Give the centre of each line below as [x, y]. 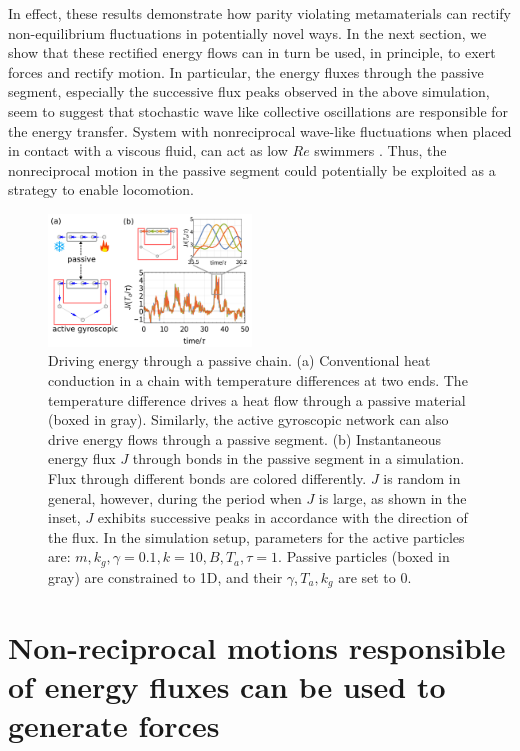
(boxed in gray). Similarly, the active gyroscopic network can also [248, 419]
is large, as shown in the [392, 497]
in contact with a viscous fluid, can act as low [148, 150]
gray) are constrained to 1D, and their [165, 576]
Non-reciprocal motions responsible [257, 646]
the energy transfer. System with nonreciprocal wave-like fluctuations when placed [260, 130]
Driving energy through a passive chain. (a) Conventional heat [239, 360]
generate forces [114, 724]
